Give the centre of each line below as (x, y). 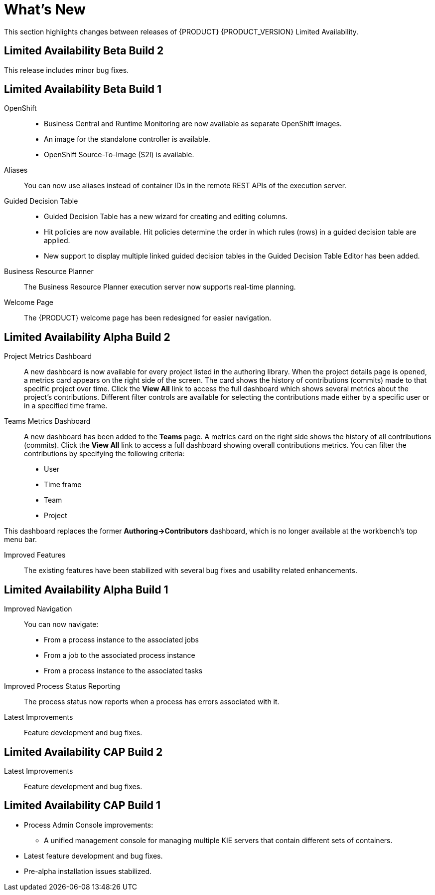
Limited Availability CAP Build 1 (82, 806)
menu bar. (20, 540)
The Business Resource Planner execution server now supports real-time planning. (160, 287)
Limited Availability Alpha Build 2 (87, 337)
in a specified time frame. (66, 406)
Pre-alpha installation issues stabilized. (88, 871)
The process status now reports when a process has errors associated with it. (152, 702)
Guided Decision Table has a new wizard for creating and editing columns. (166, 217)
